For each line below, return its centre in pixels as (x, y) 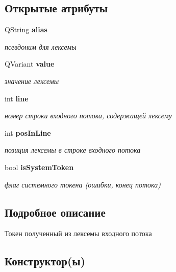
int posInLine (28, 132)
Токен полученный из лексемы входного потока (78, 233)
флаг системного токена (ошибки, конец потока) (83, 184)
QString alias (26, 29)
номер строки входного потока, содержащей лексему (88, 116)
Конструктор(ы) (45, 261)
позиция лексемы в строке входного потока (73, 150)
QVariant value (30, 64)
